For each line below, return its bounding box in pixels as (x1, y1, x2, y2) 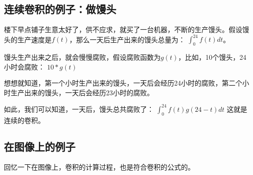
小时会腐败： (4, 61, 45, 71)
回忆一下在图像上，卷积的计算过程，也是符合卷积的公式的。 (4, 161, 195, 172)
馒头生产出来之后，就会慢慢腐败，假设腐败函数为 (4, 52, 161, 62)
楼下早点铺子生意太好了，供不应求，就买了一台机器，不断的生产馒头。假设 (4, 24, 242, 35)
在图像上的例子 (4, 139, 75, 154)
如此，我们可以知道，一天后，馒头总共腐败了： (4, 104, 154, 114)
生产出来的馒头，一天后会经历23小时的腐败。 (10, 87, 154, 97)
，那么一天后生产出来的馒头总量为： (69, 34, 185, 44)
